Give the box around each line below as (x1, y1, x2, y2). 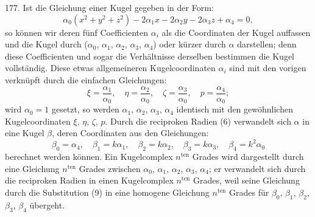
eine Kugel (5, 126, 44, 139)
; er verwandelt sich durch (208, 162, 306, 174)
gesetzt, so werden (51, 103, 119, 115)
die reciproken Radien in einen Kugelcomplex (5, 174, 174, 187)
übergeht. (29, 198, 65, 211)
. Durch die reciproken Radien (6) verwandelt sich (105, 114, 291, 127)
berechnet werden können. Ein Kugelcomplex (5, 150, 173, 163)
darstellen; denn (237, 38, 297, 50)
